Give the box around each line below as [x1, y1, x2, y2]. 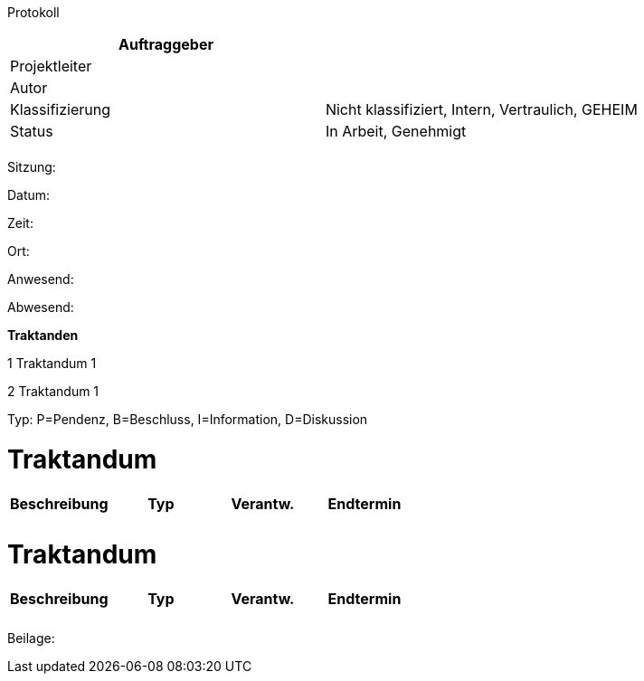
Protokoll [7, 5, 60, 20]
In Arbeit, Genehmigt [325, 122, 467, 140]
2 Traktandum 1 [7, 383, 99, 399]
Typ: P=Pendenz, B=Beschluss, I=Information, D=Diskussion [7, 411, 368, 427]
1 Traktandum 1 [7, 355, 97, 371]
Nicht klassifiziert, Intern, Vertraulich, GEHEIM [325, 100, 638, 118]
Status [10, 122, 53, 140]
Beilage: [7, 630, 55, 646]
